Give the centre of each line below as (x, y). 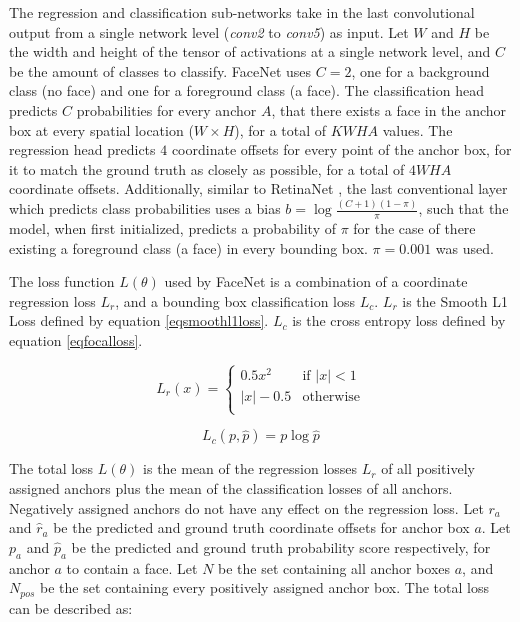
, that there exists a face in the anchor (389, 109)
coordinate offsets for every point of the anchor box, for (341, 149)
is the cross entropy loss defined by (399, 320)
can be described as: (71, 607)
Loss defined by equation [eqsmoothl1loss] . (139, 320)
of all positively (428, 468)
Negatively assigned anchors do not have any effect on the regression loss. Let (246, 507)
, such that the (463, 208)
